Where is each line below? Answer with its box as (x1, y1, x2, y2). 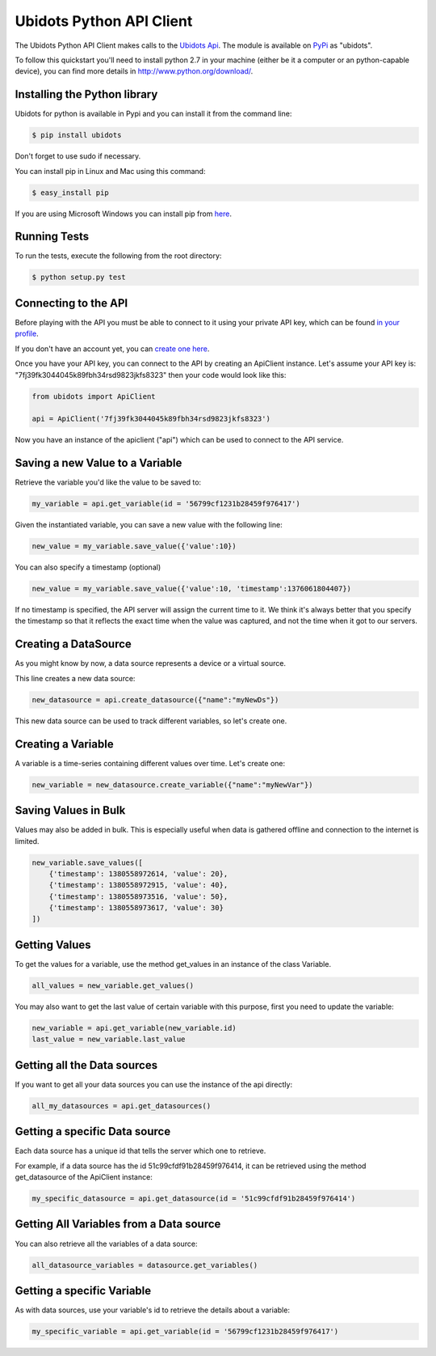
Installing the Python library (15, 87, 158, 101)
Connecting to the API (15, 296, 128, 310)
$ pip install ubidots (31, 130, 122, 140)
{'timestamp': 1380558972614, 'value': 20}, (48, 869, 228, 878)
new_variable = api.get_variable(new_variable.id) (31, 1023, 237, 1032)
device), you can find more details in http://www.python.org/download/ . (15, 66, 254, 76)
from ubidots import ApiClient (31, 392, 157, 400)
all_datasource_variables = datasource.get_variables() (31, 1261, 258, 1269)
